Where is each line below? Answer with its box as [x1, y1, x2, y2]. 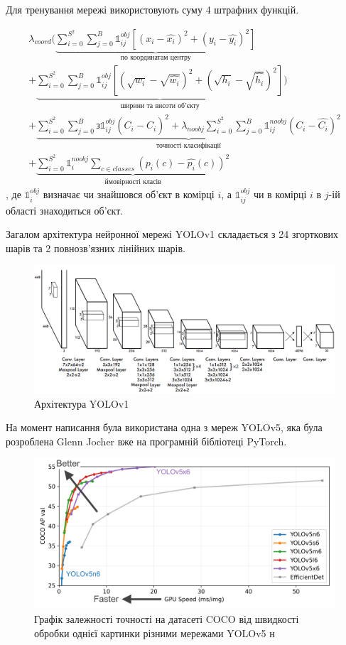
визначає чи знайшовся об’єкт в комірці [43, 187, 215, 202]
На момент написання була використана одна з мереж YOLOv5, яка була [6, 420, 323, 435]
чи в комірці [253, 187, 307, 202]
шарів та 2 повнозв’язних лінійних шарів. [6, 240, 186, 255]
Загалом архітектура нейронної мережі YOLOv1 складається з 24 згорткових [6, 227, 339, 242]
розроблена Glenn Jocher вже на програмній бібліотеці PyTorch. [6, 433, 287, 448]
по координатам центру [120, 53, 191, 61]
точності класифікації [156, 141, 221, 149]
